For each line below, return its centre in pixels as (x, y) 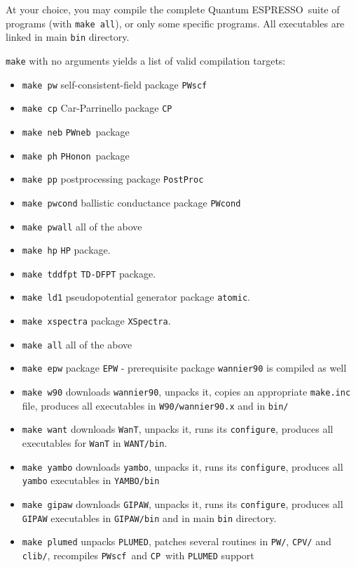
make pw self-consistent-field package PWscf (115, 84)
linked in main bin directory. (68, 37)
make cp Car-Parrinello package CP (97, 108)
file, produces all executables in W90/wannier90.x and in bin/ (155, 405)
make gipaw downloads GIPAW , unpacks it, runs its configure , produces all (183, 504)
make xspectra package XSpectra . (96, 321)
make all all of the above (77, 344)
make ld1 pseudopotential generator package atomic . (136, 297)
